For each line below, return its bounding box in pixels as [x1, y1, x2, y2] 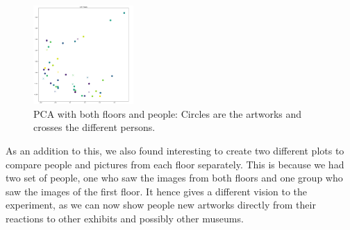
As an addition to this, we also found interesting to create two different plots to [6, 143, 344, 157]
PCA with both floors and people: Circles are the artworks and [33, 106, 302, 121]
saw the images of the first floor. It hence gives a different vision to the [6, 184, 308, 198]
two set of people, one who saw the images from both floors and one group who [6, 170, 343, 185]
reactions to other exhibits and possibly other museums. [6, 211, 244, 225]
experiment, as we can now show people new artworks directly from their [6, 197, 316, 212]
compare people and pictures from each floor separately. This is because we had [6, 157, 344, 171]
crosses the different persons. [33, 120, 156, 134]
